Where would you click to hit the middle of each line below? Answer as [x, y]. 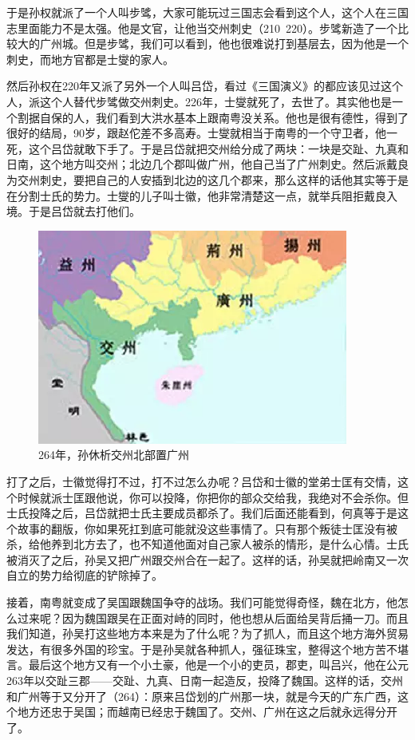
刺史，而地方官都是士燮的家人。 [90, 59]
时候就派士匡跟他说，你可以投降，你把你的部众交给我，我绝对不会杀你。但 [213, 497]
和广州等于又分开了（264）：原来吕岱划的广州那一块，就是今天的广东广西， [202, 696]
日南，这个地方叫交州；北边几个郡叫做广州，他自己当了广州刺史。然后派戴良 [207, 164]
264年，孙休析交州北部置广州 [114, 455]
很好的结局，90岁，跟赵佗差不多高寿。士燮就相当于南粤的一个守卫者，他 [196, 133]
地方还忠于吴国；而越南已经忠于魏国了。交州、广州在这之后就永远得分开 [207, 712]
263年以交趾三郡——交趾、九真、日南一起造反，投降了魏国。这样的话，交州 [205, 681]
